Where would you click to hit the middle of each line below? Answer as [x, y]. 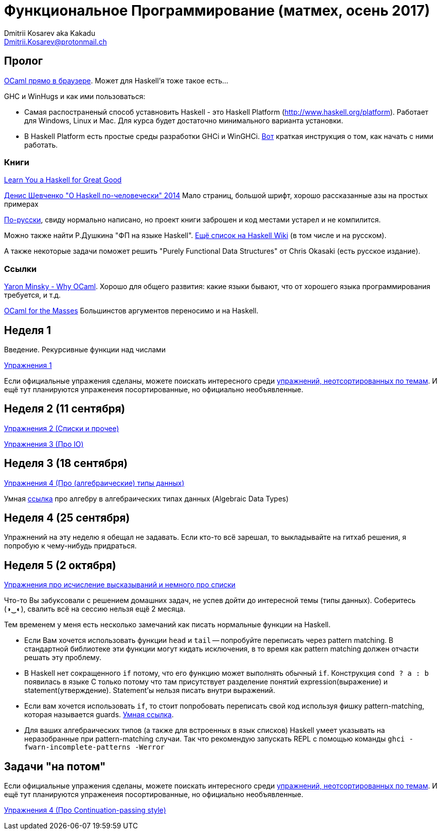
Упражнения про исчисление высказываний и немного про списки [120, 585]
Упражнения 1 [28, 365]
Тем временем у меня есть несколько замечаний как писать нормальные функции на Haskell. [167, 625]
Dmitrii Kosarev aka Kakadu [50, 33]
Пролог [23, 61]
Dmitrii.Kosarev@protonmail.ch [56, 41]
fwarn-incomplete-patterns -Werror [95, 747]
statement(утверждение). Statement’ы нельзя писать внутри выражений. [150, 690]
